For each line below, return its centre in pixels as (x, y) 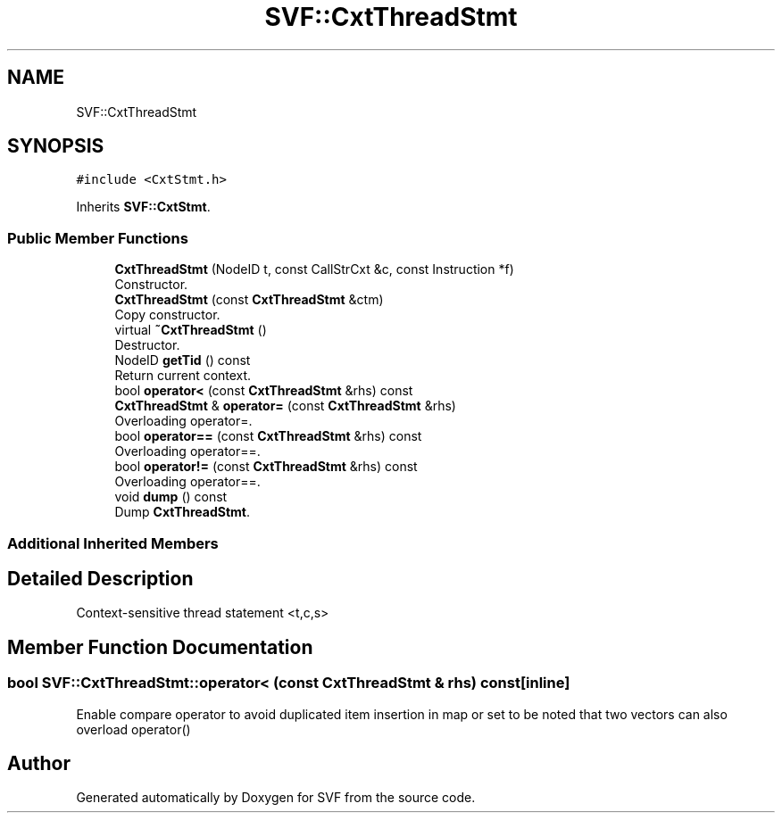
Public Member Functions (98, 238)
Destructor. (147, 345)
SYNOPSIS (56, 146)
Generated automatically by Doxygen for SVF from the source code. (276, 798)
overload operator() (133, 729)
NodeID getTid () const (183, 360)
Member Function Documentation (160, 647)
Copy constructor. (167, 315)
